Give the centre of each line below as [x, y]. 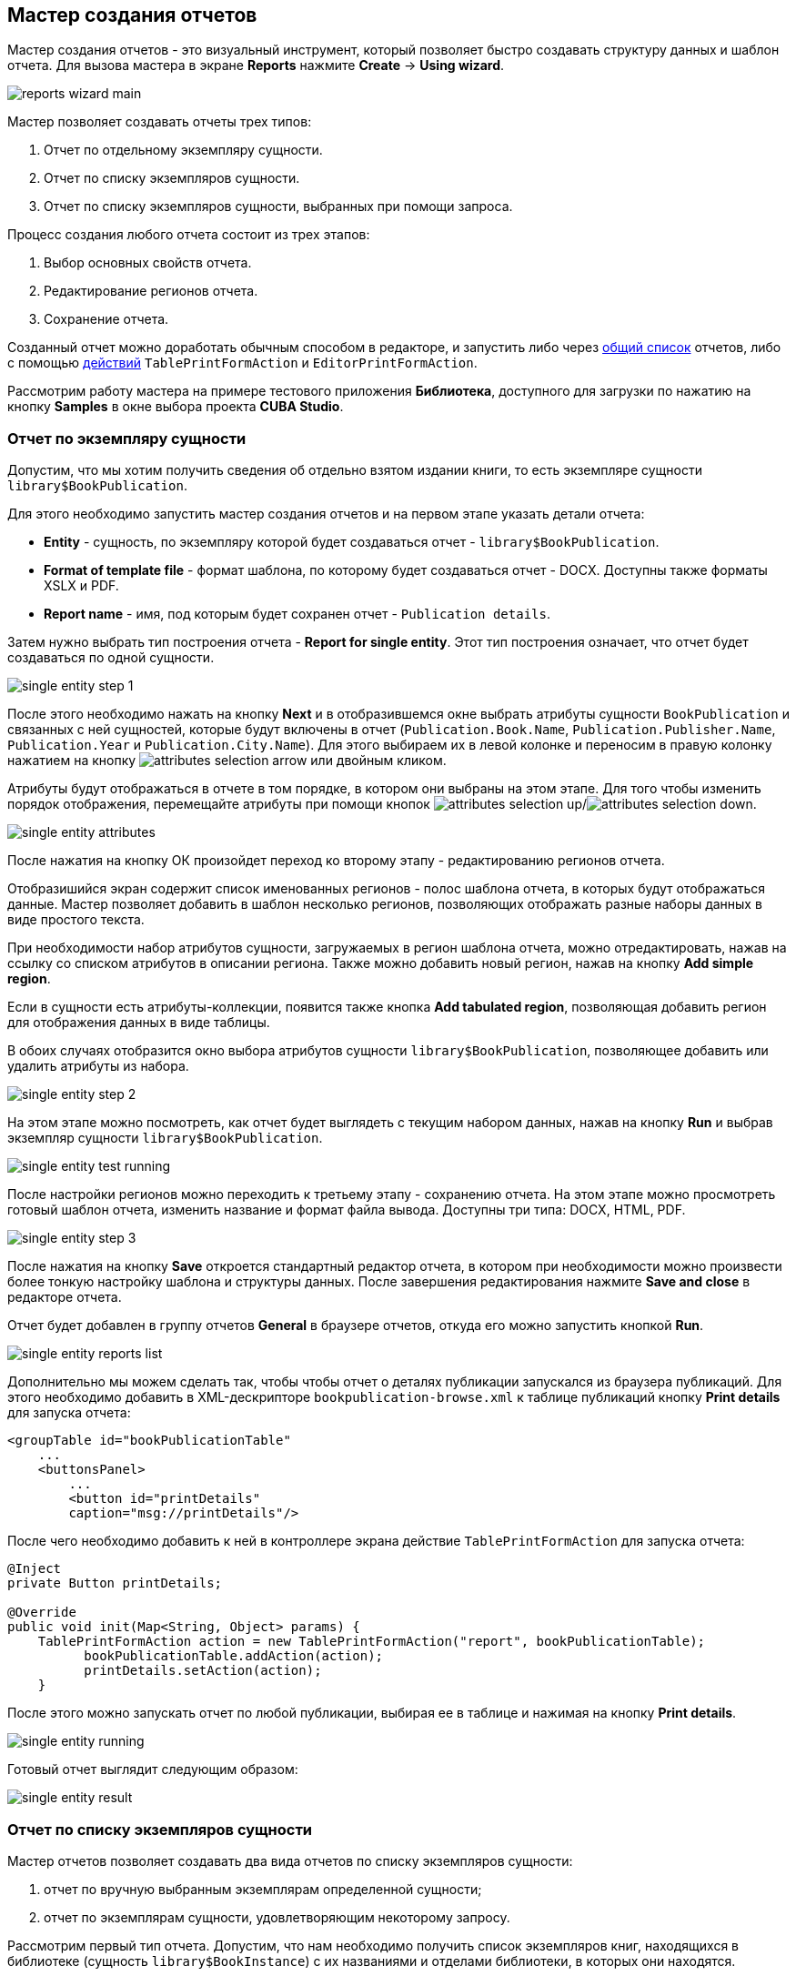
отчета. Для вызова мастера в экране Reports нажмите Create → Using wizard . [256, 66]
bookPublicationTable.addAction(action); [234, 1656]
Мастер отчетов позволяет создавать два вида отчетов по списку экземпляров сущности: [290, 1860]
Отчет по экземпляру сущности [127, 438]
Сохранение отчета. [106, 319]
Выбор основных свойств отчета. [148, 263]
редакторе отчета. [65, 1297]
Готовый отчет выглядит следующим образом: [153, 1769]
